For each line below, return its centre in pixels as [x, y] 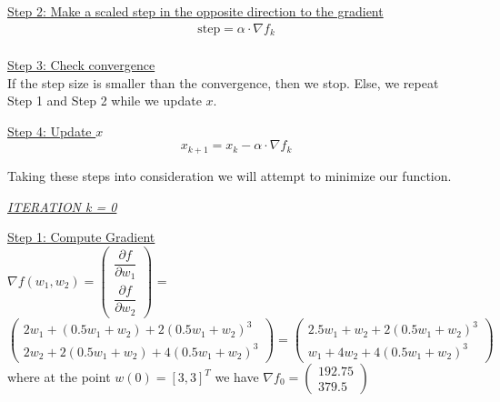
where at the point [59, 377]
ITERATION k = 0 [62, 206]
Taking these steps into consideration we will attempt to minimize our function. [230, 175]
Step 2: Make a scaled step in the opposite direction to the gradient [195, 11]
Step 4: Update [50, 131]
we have [237, 377]
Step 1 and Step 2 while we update [105, 100]
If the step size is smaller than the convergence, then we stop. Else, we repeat [223, 82]
